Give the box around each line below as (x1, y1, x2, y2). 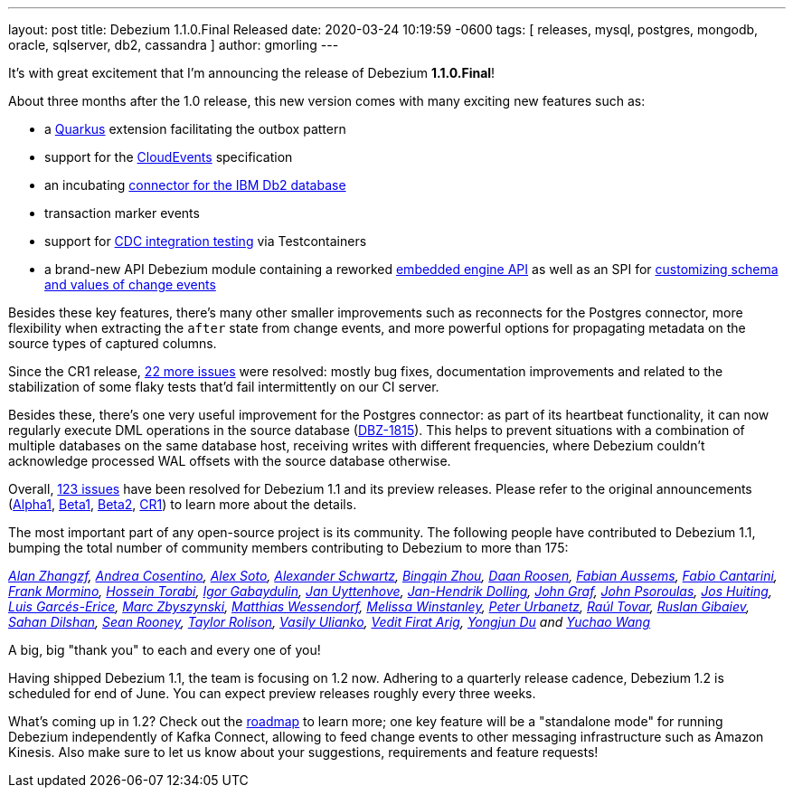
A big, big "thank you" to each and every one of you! (8, 642, 321, 658)
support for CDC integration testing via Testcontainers (44, 233, 367, 249)
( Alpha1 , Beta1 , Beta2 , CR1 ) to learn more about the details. (8, 497, 357, 512)
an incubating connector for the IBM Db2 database (44, 177, 346, 193)
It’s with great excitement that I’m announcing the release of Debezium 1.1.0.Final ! (8, 65, 496, 80)
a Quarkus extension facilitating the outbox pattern (44, 121, 346, 137)
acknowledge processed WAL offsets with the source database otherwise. (8, 453, 451, 468)
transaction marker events (44, 205, 200, 221)
